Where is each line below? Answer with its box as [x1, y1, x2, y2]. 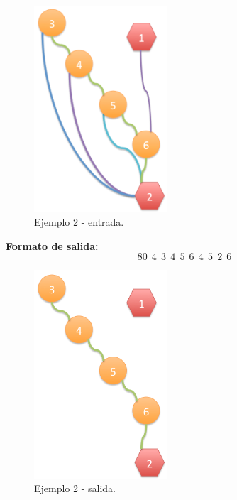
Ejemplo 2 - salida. [34, 481, 116, 496]
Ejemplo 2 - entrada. [34, 214, 124, 229]
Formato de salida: [6, 238, 99, 253]
